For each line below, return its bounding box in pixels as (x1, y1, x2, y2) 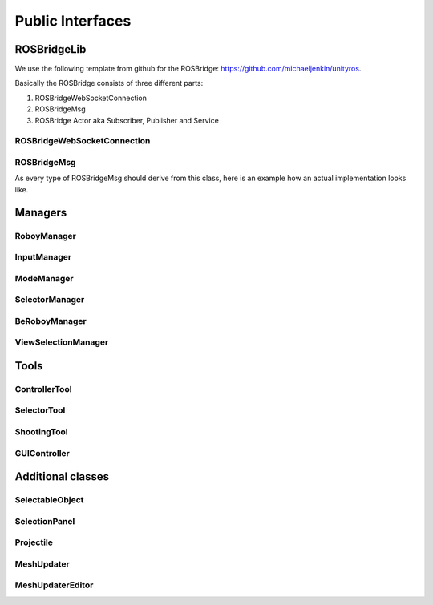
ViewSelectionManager (14, 337, 109, 348)
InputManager (14, 252, 72, 263)
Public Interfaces (14, 12, 132, 30)
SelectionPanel (14, 515, 75, 526)
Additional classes (14, 470, 110, 484)
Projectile (14, 537, 54, 548)
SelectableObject (14, 494, 84, 506)
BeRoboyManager (14, 315, 87, 326)
